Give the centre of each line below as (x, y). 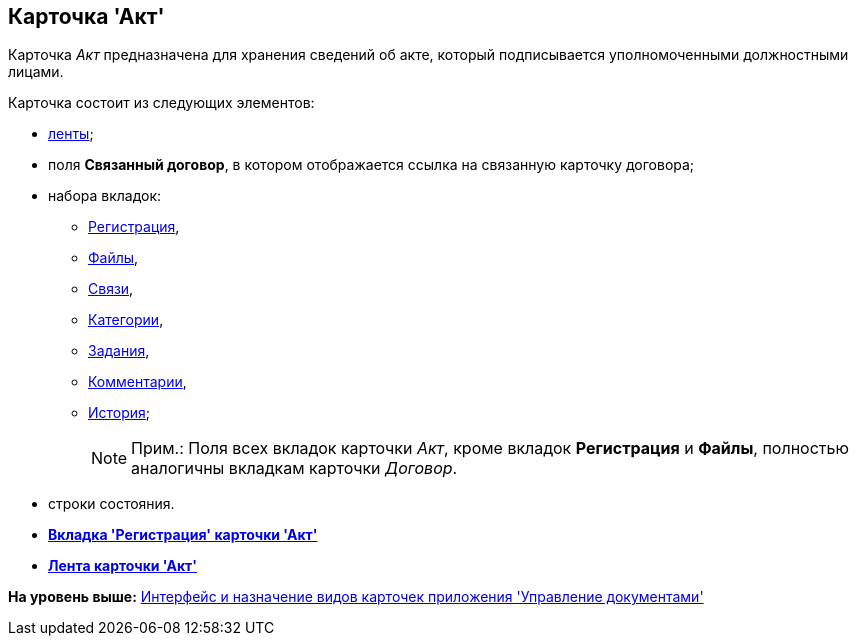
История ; (119, 413)
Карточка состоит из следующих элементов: (161, 103)
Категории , (126, 320)
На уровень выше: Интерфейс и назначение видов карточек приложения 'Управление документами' (356, 597)
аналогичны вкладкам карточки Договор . (294, 468)
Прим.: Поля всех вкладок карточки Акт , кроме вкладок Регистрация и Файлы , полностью (490, 448)
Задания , (119, 351)
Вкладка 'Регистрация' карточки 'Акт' (183, 535)
